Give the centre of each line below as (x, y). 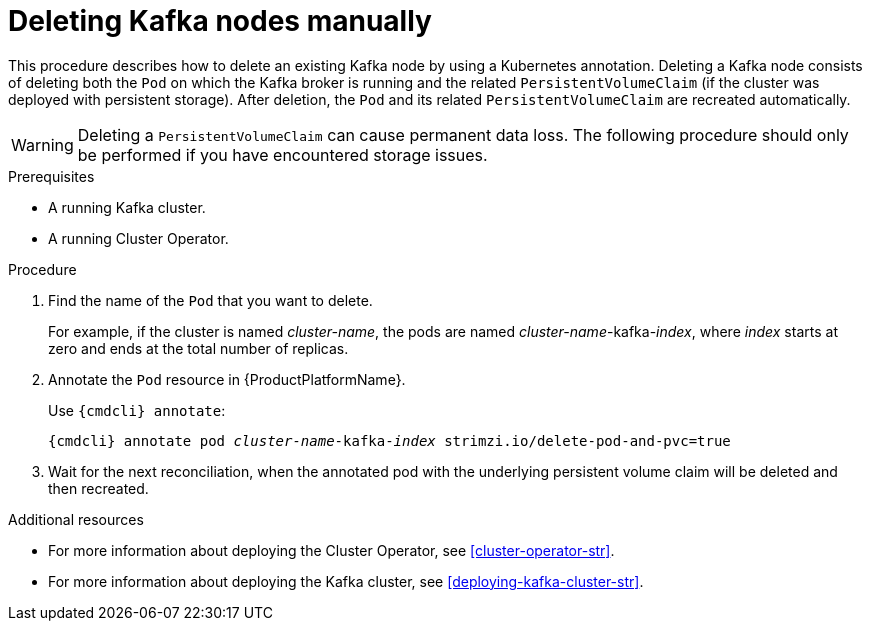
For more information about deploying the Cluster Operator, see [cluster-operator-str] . (331, 550)
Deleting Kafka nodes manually (220, 21)
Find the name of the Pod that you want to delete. (210, 300)
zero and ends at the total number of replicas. (198, 348)
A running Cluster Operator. (138, 238)
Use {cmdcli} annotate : (137, 410)
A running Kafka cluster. (127, 207)
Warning (42, 144)
